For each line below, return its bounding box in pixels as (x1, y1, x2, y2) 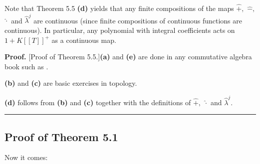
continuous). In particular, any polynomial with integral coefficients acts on (4, 24, 235, 35)
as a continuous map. (51, 34, 116, 45)
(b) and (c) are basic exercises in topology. (4, 78, 137, 88)
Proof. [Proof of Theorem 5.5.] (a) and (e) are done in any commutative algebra (4, 51, 252, 62)
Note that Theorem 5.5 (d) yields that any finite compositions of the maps (4, 3, 234, 13)
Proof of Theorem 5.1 (4, 129, 118, 144)
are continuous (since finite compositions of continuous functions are (33, 15, 242, 25)
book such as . (4, 61, 48, 71)
